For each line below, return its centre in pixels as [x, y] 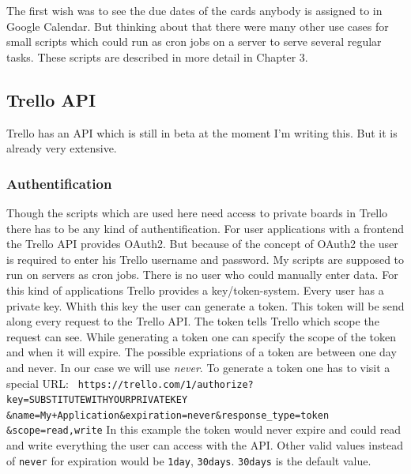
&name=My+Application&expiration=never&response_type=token [168, 415]
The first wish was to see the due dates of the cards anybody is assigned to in [194, 10]
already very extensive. [62, 148]
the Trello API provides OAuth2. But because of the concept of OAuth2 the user [202, 244]
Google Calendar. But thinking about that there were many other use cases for [198, 26]
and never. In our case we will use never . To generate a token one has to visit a [198, 367]
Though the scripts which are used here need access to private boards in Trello [197, 212]
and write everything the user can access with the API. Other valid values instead [205, 445]
